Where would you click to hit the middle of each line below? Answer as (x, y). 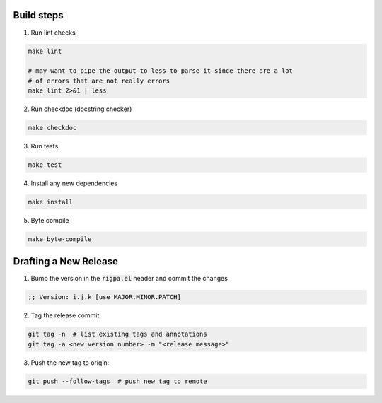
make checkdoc (52, 128)
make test (45, 165)
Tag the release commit (65, 315)
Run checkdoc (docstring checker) (81, 109)
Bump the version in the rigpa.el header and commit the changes (129, 279)
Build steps (38, 15)
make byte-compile (60, 239)
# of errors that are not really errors (99, 81)
